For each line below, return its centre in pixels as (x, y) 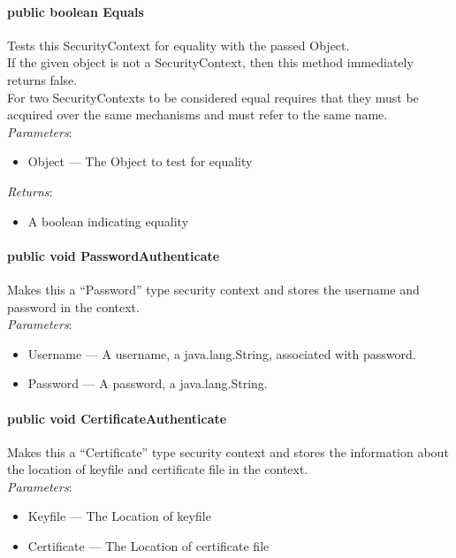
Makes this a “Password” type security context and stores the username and (213, 289)
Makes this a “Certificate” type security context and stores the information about (228, 451)
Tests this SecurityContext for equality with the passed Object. (179, 45)
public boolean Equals (76, 11)
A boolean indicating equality (108, 221)
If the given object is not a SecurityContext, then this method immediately (210, 62)
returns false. (42, 79)
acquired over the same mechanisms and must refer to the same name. (198, 115)
